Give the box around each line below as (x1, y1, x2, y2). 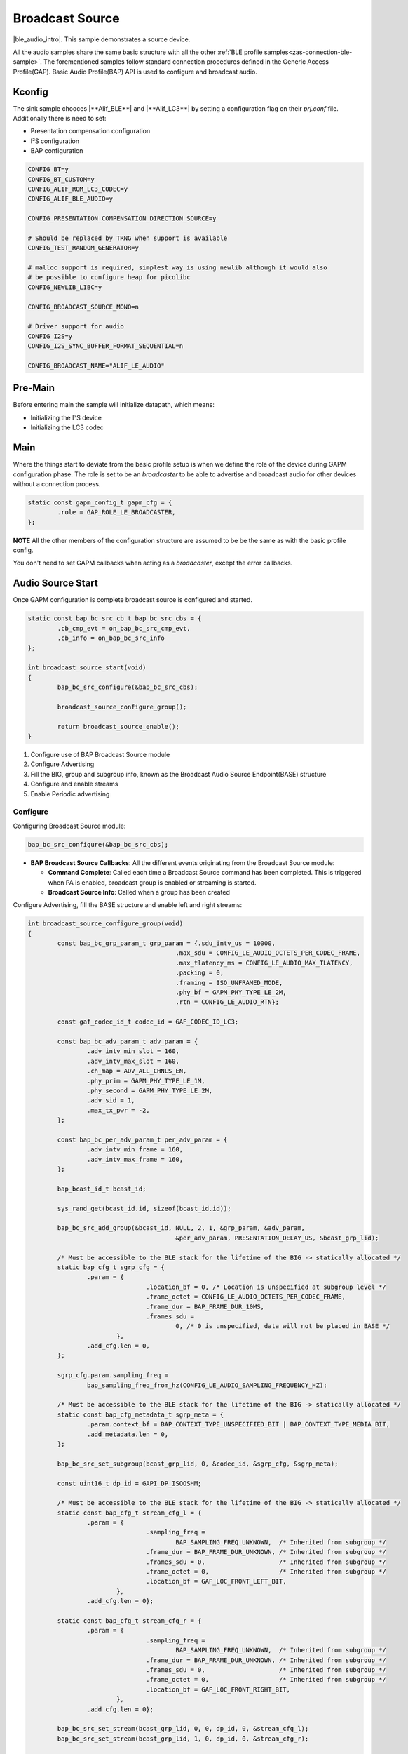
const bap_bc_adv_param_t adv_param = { (57, 1037, 198, 1045)
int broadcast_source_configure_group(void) (27, 920, 184, 928)
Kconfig (13, 86, 49, 98)
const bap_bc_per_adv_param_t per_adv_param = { (57, 1135, 228, 1144)
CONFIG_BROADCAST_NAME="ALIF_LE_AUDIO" (27, 361, 165, 370)
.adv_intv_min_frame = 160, (86, 1146, 184, 1153)
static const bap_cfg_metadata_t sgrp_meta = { (57, 1410, 224, 1419)
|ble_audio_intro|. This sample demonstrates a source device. (13, 35, 191, 43)
